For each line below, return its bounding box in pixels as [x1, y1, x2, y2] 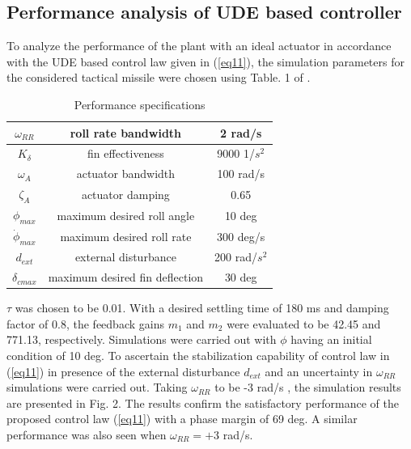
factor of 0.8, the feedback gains [6, 315, 164, 332]
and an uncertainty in [265, 362, 373, 379]
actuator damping [81, 185, 170, 202]
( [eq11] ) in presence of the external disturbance [6, 362, 240, 379]
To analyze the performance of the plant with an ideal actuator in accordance [6, 37, 392, 54]
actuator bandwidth [76, 165, 176, 182]
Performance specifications [74, 95, 205, 112]
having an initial [290, 331, 372, 348]
